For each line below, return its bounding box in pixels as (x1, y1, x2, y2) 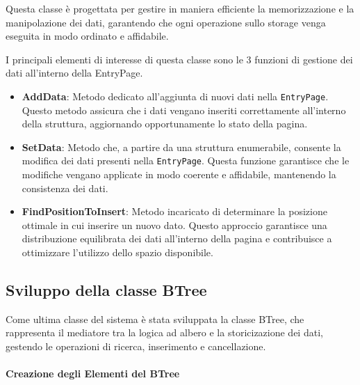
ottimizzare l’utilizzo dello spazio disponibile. (22, 245, 213, 260)
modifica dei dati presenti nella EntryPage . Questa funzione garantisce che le (22, 153, 350, 168)
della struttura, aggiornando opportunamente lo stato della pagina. (22, 116, 308, 131)
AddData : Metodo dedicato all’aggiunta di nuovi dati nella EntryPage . (22, 88, 329, 103)
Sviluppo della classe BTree (6, 279, 207, 301)
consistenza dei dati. (22, 180, 108, 195)
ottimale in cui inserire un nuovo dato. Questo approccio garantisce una (22, 217, 327, 232)
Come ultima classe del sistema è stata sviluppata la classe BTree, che (6, 311, 304, 326)
